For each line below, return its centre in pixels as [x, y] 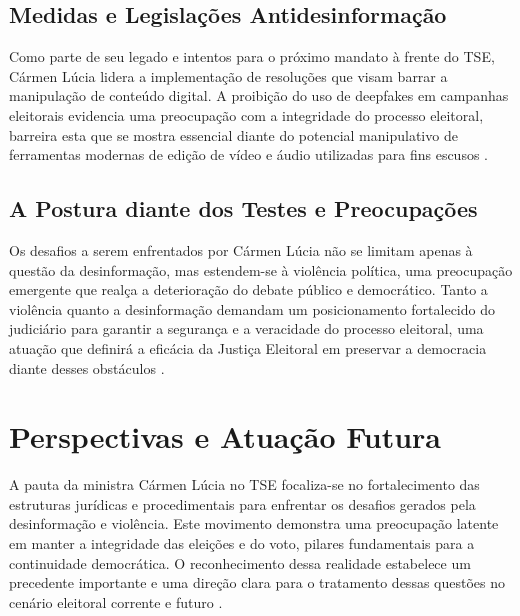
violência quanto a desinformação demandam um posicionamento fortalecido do [252, 308]
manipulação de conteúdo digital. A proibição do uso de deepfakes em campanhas [259, 95]
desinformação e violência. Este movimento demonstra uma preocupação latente [254, 523]
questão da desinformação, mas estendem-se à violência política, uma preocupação [261, 269]
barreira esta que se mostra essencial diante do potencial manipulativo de [233, 134]
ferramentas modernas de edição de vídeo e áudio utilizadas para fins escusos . [249, 154]
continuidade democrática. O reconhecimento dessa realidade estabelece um [240, 562]
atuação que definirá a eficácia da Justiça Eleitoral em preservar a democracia [248, 347]
